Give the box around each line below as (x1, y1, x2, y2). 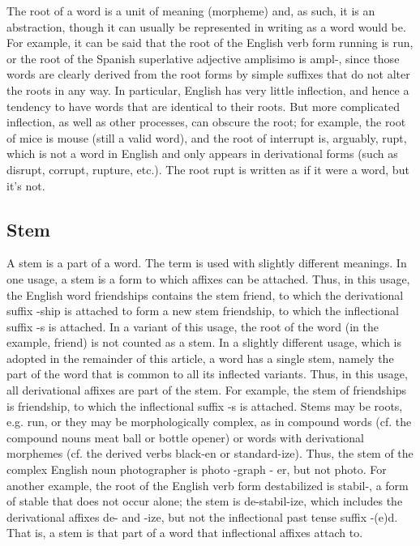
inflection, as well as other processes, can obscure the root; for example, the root (6, 113, 406, 130)
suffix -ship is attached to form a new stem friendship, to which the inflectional (6, 302, 399, 319)
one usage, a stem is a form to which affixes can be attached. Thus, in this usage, (6, 270, 410, 287)
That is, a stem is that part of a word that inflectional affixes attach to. (6, 524, 363, 541)
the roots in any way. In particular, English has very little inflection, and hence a (6, 81, 409, 98)
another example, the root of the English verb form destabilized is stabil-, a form (6, 476, 409, 493)
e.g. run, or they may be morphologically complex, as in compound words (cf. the (6, 413, 412, 430)
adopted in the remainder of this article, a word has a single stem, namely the (6, 349, 394, 366)
